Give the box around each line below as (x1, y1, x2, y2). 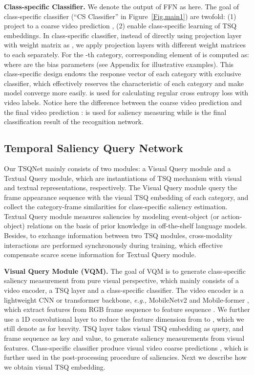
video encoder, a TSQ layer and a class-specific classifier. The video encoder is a (4, 285, 244, 295)
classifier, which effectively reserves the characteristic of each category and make (4, 78, 244, 88)
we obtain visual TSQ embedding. (4, 361, 106, 372)
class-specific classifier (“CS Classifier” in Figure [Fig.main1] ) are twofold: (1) (4, 11, 236, 21)
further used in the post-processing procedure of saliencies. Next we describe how (4, 352, 247, 362)
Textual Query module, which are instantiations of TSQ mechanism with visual (4, 173, 242, 183)
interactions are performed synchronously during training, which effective (4, 240, 223, 250)
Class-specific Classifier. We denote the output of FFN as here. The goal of (4, 1, 239, 11)
